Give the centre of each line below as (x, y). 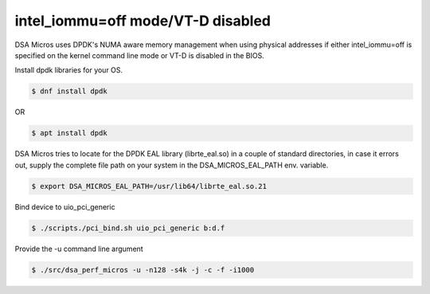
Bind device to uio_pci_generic (65, 206)
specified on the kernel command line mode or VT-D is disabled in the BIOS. (139, 55)
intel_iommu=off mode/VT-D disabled (143, 21)
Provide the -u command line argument (79, 249)
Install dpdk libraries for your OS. (69, 70)
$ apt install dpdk (69, 133)
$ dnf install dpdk (69, 91)
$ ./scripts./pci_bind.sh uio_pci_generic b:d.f (128, 228)
